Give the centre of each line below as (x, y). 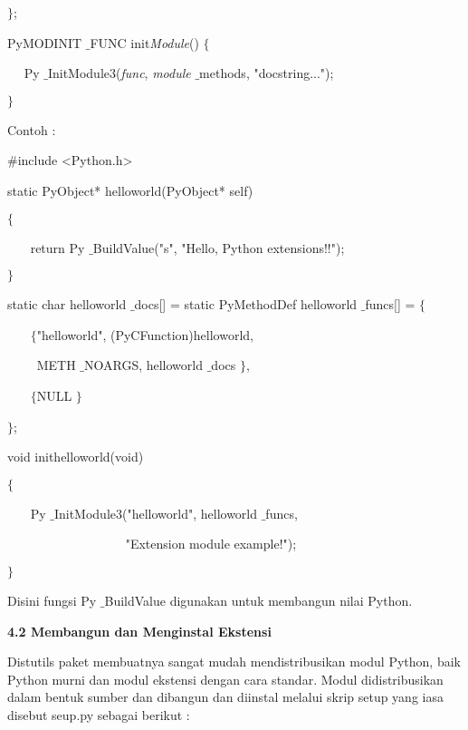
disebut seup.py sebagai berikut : (99, 714)
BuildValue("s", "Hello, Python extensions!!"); (219, 247)
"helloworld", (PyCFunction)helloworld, (145, 334)
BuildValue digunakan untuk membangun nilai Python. (258, 600)
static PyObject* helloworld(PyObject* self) (130, 190)
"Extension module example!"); (211, 544)
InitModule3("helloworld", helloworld (156, 513)
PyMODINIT (45, 42)
